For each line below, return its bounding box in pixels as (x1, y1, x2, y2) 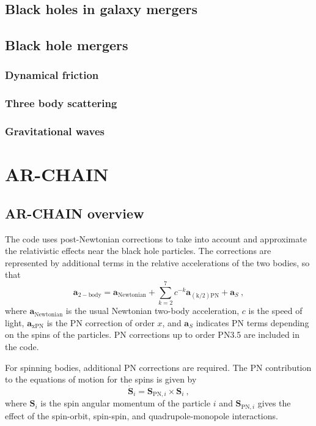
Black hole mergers (5, 35, 128, 54)
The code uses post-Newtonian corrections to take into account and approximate (5, 232, 307, 245)
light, (5, 316, 24, 329)
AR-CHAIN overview (5, 203, 144, 222)
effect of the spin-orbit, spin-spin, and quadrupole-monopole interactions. (5, 409, 278, 422)
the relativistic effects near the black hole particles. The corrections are (5, 244, 271, 257)
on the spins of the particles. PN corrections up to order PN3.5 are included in (5, 328, 300, 341)
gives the (257, 397, 291, 409)
